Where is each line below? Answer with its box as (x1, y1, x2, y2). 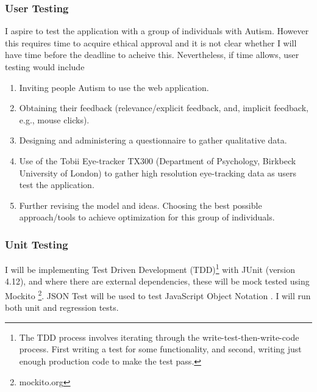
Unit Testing (5, 236, 68, 252)
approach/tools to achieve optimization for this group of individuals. (19, 211, 275, 223)
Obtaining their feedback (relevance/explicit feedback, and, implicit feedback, (19, 101, 308, 114)
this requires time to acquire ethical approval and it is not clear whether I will (5, 36, 297, 49)
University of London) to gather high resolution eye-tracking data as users (19, 166, 297, 179)
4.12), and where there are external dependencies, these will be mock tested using (5, 275, 310, 288)
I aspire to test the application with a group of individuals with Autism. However (5, 24, 309, 37)
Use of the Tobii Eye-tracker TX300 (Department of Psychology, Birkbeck (19, 154, 296, 167)
